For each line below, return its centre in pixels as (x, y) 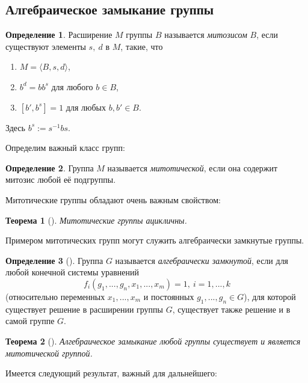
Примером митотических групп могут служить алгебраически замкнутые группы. (155, 240)
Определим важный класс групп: (65, 148)
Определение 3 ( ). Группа (54, 260)
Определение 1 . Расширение (59, 35)
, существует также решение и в (231, 309)
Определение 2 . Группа (50, 167)
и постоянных (169, 296)
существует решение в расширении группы (84, 309)
